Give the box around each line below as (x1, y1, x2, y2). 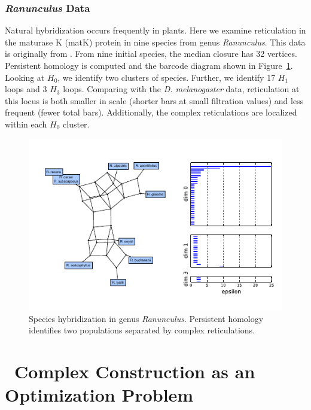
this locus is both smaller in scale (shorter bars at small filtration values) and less (5, 94, 304, 107)
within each (5, 117, 47, 130)
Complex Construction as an (14, 359, 255, 384)
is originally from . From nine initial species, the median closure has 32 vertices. (5, 47, 297, 60)
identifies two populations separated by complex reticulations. (29, 324, 255, 336)
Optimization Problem (5, 382, 194, 407)
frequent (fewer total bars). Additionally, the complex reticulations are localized (5, 106, 297, 119)
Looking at (5, 71, 45, 83)
